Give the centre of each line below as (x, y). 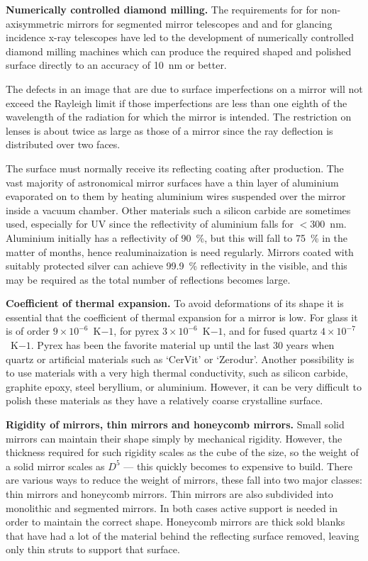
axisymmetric (35, 23)
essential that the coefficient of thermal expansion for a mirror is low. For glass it (182, 317)
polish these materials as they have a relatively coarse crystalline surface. (165, 400)
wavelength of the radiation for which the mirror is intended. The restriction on (179, 117)
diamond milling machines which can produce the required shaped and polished (179, 51)
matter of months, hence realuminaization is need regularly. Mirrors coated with (180, 251)
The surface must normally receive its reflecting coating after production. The (175, 168)
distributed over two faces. (63, 144)
